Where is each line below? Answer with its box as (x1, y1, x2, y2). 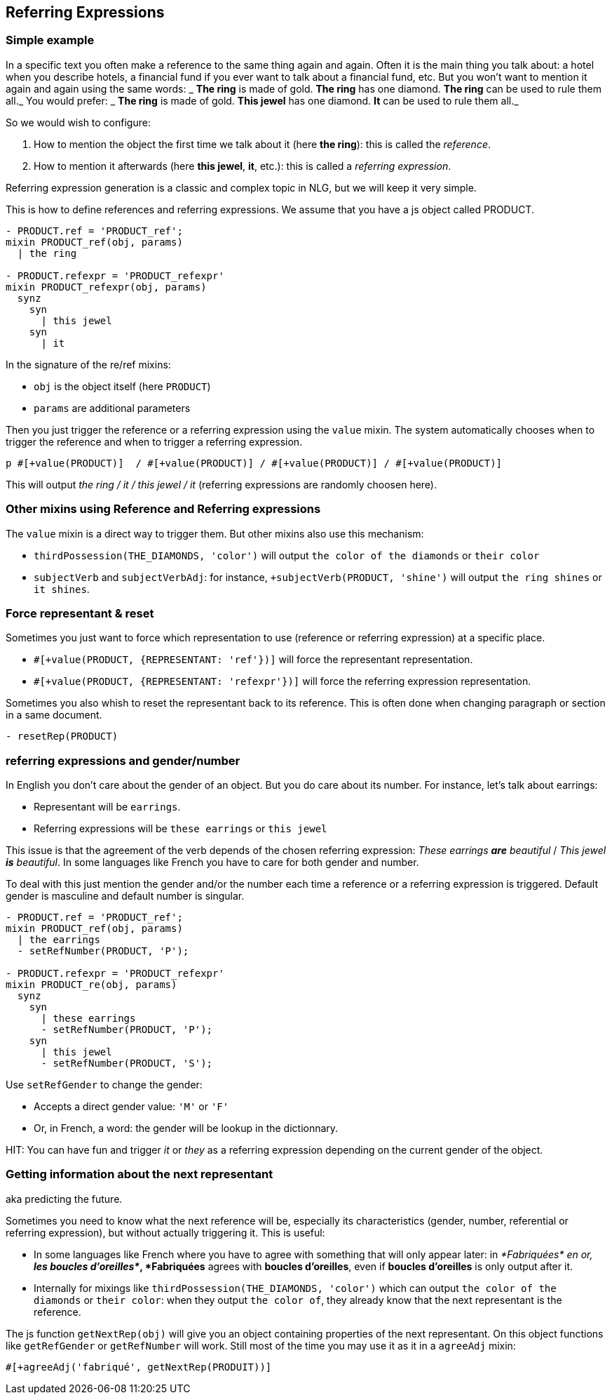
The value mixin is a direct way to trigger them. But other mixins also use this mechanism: (6, 527, 424, 540)
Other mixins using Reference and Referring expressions (6, 502, 321, 516)
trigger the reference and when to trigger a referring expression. (6, 435, 303, 448)
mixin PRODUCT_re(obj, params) (6, 979, 177, 991)
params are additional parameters (34, 401, 191, 414)
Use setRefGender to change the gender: (6, 1079, 203, 1091)
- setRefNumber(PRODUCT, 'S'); (41, 1058, 213, 1069)
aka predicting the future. (6, 1192, 123, 1205)
